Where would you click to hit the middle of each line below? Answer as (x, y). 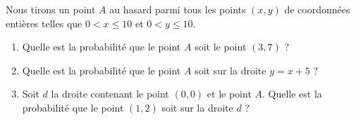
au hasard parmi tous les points (178, 9)
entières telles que (44, 23)
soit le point (221, 47)
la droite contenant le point (110, 94)
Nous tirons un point (51, 9)
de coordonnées (317, 9)
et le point (229, 94)
